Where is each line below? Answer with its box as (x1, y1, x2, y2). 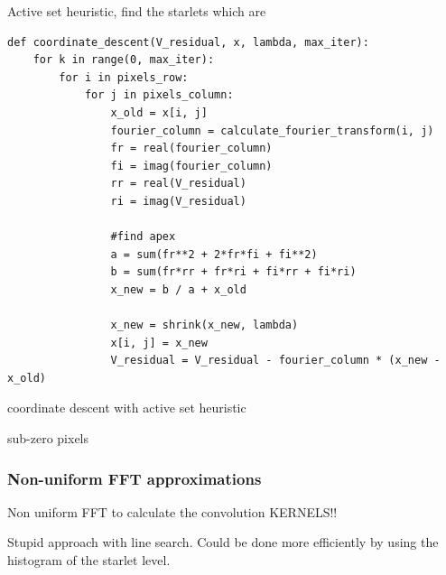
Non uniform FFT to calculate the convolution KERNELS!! (7, 502, 338, 521)
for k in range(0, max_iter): (33, 53, 215, 67)
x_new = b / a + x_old (110, 283, 246, 296)
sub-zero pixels (7, 429, 89, 448)
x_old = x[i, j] (110, 106, 208, 119)
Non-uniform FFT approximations (7, 467, 262, 489)
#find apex (110, 230, 176, 244)
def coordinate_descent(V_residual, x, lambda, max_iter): (7, 35, 369, 49)
